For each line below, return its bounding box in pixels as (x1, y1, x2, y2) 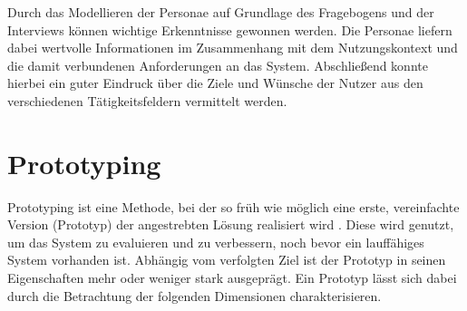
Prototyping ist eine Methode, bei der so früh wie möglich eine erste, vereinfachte (7, 197, 460, 216)
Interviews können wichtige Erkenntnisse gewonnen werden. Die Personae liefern (7, 20, 452, 39)
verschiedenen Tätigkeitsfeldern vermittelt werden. (7, 91, 287, 110)
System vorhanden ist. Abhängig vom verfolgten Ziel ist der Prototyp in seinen (7, 250, 446, 269)
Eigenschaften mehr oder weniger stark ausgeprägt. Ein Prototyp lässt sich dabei (7, 268, 457, 287)
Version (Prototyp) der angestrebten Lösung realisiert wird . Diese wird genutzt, (7, 215, 454, 234)
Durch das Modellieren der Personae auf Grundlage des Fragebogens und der (7, 3, 434, 21)
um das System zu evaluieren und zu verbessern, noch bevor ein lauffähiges (7, 232, 424, 251)
